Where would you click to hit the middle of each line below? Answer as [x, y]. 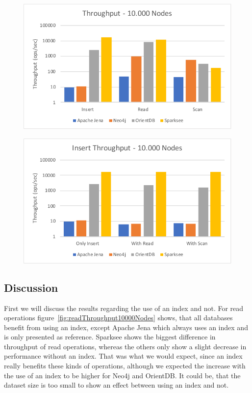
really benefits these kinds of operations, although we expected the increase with [125, 366]
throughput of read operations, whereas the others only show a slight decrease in [125, 346]
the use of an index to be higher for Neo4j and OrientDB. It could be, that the [122, 375]
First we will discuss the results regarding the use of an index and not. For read [124, 308]
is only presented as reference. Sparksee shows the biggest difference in [110, 337]
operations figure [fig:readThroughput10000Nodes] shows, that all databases [118, 318]
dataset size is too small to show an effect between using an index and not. [116, 385]
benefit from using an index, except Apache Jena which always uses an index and [126, 327]
